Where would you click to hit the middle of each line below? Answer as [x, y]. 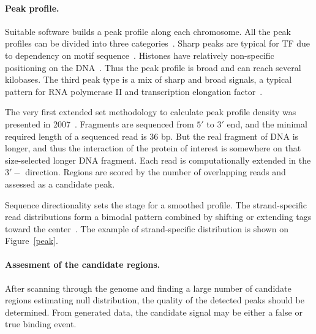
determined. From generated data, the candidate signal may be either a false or [154, 312]
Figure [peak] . [32, 241]
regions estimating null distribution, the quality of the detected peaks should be [155, 300]
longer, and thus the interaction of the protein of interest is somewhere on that [153, 148]
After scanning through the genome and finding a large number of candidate [148, 288]
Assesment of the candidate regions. [83, 264]
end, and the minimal [267, 123]
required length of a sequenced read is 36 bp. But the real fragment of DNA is [152, 136]
